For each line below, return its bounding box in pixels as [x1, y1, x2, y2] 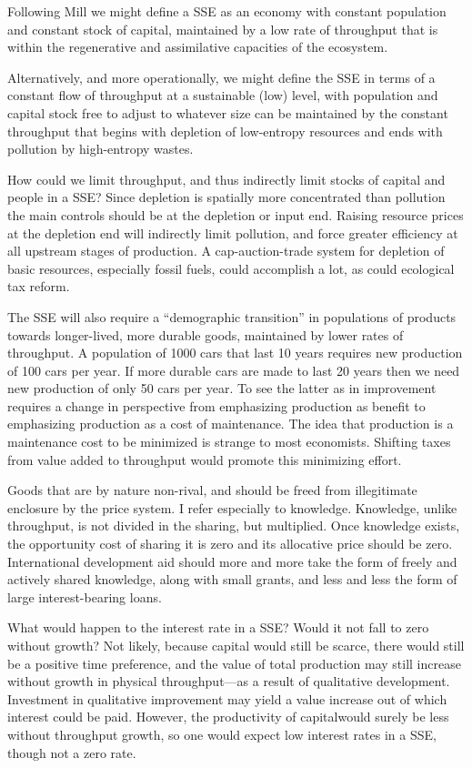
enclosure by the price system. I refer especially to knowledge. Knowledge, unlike [7, 498, 457, 517]
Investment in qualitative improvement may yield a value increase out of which [7, 689, 447, 708]
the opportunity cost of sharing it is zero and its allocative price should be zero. [7, 534, 453, 553]
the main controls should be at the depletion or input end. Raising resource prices [7, 205, 464, 224]
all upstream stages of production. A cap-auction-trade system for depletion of [7, 241, 445, 260]
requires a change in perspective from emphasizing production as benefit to [7, 396, 426, 415]
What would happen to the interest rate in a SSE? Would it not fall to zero [7, 618, 429, 637]
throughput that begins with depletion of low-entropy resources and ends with [7, 121, 443, 140]
